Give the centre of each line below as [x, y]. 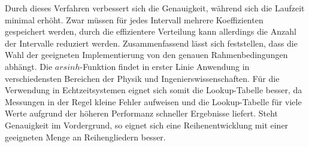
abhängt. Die [29, 66]
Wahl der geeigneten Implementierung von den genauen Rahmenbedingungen [146, 55]
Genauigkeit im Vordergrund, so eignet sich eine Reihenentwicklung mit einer [147, 125]
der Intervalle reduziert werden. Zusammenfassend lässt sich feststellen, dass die [151, 43]
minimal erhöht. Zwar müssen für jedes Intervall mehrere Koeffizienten [134, 19]
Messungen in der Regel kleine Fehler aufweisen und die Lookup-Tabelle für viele [153, 101]
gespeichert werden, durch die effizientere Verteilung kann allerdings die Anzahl [151, 31]
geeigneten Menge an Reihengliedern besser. [85, 137]
